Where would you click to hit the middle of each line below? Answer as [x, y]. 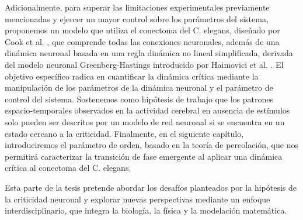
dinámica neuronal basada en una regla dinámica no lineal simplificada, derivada [149, 53]
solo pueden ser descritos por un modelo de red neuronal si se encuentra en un [145, 121]
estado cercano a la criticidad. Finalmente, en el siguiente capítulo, [124, 133]
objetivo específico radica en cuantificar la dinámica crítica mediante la [132, 76]
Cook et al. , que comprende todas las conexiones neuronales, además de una [142, 41]
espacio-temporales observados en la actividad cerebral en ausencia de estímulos [147, 110]
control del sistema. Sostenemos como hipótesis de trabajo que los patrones [139, 99]
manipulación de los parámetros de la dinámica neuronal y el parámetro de [139, 87]
